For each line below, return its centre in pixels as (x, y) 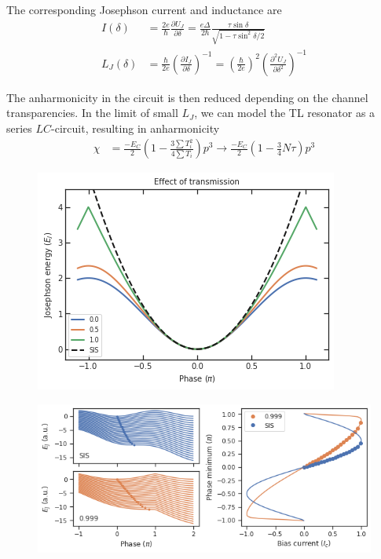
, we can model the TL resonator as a (285, 113)
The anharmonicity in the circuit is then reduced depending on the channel (187, 97)
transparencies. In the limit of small (92, 113)
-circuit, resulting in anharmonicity (136, 128)
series (19, 128)
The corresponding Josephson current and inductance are (144, 9)
